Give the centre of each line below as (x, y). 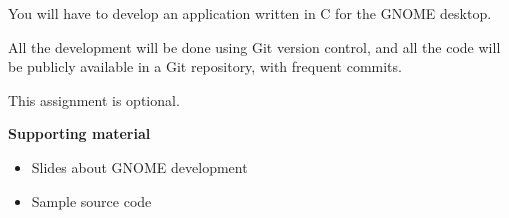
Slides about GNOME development (139, 166)
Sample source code (91, 200)
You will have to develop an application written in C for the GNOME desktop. (250, 13)
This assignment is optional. (94, 99)
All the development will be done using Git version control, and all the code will (254, 46)
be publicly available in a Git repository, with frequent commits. (205, 66)
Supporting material (79, 133)
